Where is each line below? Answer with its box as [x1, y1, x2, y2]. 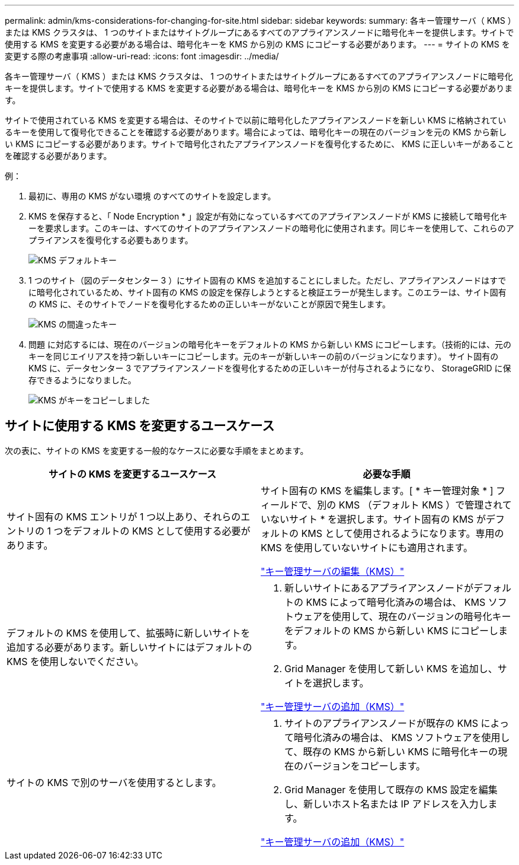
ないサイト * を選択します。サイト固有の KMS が [270, 513, 486, 525]
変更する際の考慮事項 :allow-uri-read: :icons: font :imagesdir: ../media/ [5, 51, 279, 61]
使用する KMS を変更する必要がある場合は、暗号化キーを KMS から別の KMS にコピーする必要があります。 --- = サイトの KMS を [5, 39, 510, 49]
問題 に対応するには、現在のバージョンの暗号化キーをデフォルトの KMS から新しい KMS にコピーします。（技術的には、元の [28, 339, 512, 349]
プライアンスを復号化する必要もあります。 [28, 235, 193, 245]
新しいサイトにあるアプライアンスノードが [284, 581, 474, 594]
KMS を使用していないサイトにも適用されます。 [261, 541, 473, 554]
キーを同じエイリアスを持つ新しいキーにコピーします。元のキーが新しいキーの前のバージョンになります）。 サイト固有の [28, 351, 499, 361]
